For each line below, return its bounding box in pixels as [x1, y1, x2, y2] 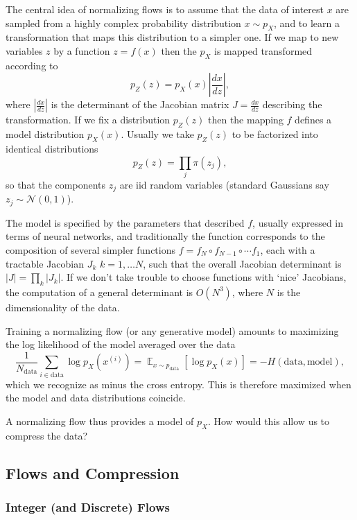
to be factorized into [232, 127, 318, 141]
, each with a [260, 242, 315, 257]
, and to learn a [274, 15, 340, 30]
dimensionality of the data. [6, 300, 120, 314]
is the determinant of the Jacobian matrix [51, 97, 229, 112]
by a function [53, 43, 110, 58]
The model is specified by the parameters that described [6, 215, 245, 229]
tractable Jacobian [6, 256, 85, 270]
